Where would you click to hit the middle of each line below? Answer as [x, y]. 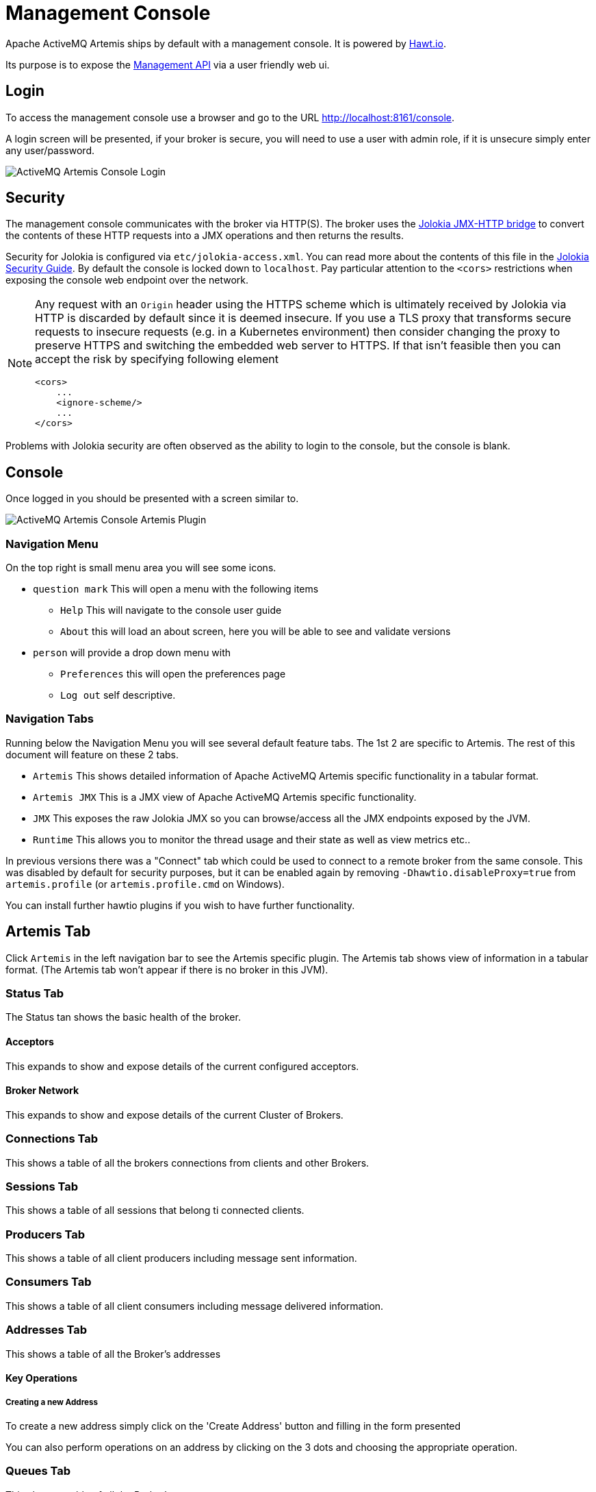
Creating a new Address [52, 1402]
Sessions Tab [42, 1186]
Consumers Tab [49, 1282]
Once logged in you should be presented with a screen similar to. [152, 499]
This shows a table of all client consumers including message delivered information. [195, 1306]
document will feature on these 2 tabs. [92, 754]
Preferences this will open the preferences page [173, 674]
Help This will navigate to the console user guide [171, 610]
